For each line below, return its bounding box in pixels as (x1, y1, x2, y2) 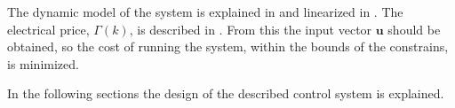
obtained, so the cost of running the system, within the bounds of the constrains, (7, 37, 449, 56)
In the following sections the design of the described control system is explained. (7, 84, 444, 103)
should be (387, 19, 441, 38)
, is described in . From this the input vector (129, 19, 372, 38)
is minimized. (7, 54, 79, 73)
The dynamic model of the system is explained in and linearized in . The (7, 3, 403, 20)
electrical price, (7, 19, 90, 38)
